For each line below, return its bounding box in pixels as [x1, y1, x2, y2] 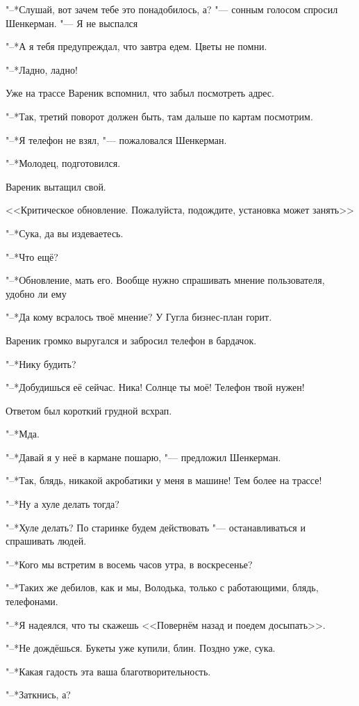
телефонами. [6, 594, 58, 609]
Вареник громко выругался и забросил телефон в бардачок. [6, 332, 257, 347]
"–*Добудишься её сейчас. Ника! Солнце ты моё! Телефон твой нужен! [6, 380, 305, 394]
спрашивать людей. [6, 533, 87, 548]
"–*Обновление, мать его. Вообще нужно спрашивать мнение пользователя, [6, 273, 325, 287]
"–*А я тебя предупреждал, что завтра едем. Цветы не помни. [6, 39, 267, 54]
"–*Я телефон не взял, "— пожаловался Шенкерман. [6, 132, 227, 147]
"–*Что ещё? [6, 249, 58, 264]
